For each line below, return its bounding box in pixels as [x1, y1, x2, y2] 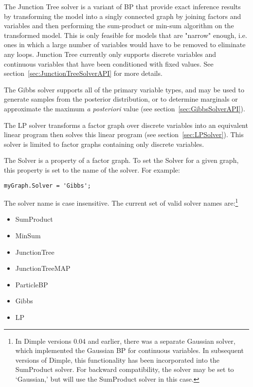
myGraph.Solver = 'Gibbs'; [4, 182, 91, 189]
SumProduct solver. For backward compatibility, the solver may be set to [15, 364, 234, 374]
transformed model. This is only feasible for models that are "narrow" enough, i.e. [4, 30, 247, 40]
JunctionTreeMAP [15, 263, 71, 273]
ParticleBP [15, 279, 48, 289]
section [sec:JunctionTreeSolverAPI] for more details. [4, 68, 163, 78]
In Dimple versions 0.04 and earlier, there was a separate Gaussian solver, [15, 335, 235, 346]
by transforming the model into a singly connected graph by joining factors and [4, 11, 241, 21]
